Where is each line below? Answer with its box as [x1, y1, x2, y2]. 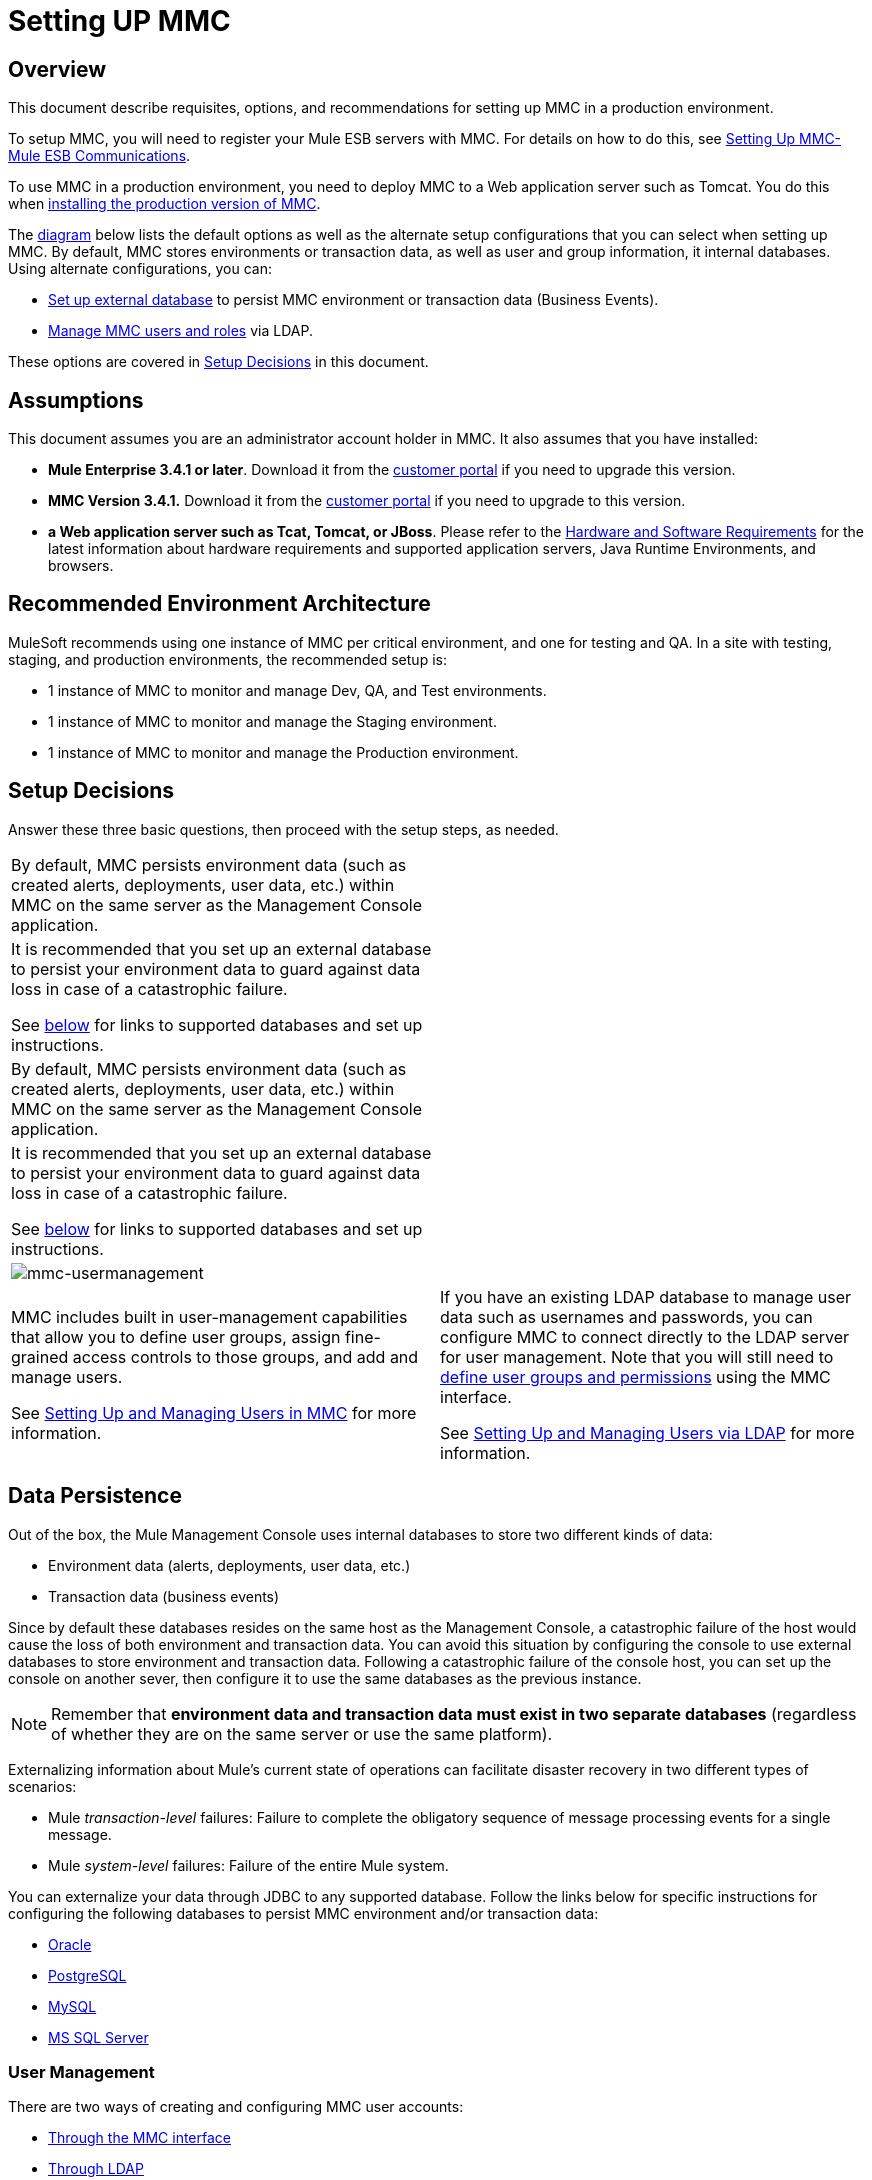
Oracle [48, 1935, 92, 1953]
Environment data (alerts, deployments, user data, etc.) [48, 1556, 411, 1574]
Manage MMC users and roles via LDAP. [48, 322, 313, 340]
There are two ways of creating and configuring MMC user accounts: [8, 2098, 464, 2116]
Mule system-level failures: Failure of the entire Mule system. [48, 1856, 449, 1874]
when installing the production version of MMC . [8, 195, 321, 213]
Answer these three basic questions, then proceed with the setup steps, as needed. [8, 820, 559, 838]
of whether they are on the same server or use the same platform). [51, 1723, 553, 1744]
